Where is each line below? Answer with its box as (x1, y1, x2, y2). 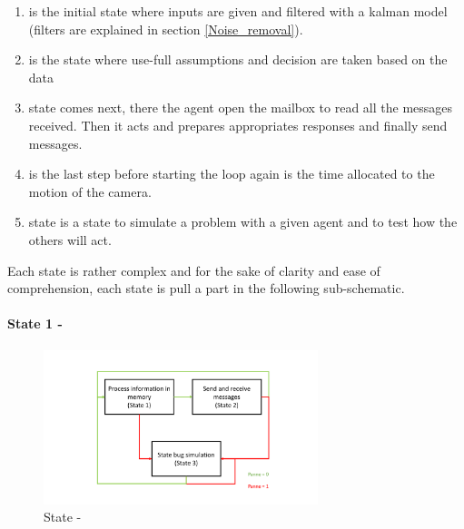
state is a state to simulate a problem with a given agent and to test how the (28, 212, 458, 231)
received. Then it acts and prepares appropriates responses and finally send (28, 115, 448, 134)
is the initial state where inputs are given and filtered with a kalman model (28, 2, 448, 20)
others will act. (28, 230, 112, 249)
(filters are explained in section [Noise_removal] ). (28, 19, 303, 38)
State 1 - (7, 314, 63, 333)
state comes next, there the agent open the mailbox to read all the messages (28, 98, 453, 117)
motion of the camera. (28, 181, 152, 201)
